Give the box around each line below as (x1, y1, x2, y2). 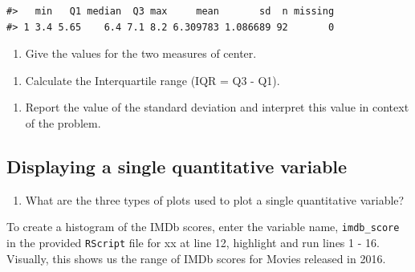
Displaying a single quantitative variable (6, 153, 348, 178)
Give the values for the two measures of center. (25, 45, 257, 62)
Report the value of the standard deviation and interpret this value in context (25, 99, 409, 116)
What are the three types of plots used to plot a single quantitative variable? (25, 191, 405, 208)
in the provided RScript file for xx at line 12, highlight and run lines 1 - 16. (6, 234, 380, 251)
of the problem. (25, 114, 101, 131)
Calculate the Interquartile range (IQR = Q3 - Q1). (25, 71, 280, 88)
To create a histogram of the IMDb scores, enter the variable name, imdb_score (6, 218, 400, 235)
